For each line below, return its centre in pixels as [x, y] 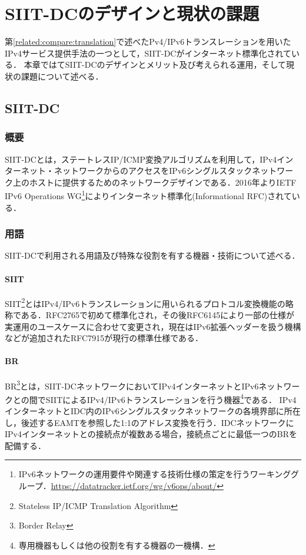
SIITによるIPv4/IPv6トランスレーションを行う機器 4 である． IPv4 [171, 398]
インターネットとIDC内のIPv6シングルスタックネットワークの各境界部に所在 [153, 411]
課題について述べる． [62, 76]
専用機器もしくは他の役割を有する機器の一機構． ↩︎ [117, 545]
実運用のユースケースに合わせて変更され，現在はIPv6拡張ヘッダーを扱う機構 [153, 326]
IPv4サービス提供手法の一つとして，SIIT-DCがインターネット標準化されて [148, 53]
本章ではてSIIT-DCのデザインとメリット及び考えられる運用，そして [155, 65]
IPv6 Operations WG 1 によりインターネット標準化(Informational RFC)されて [148, 195]
